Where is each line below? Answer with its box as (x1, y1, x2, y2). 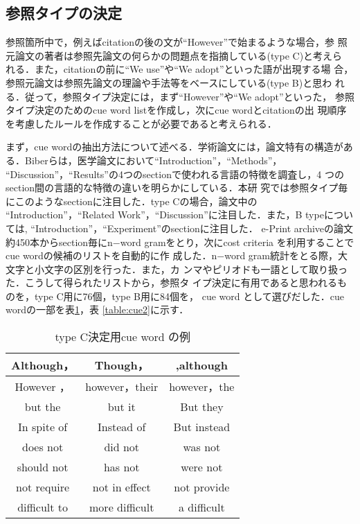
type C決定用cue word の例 (55, 329, 191, 345)
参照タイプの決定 (6, 2, 122, 24)
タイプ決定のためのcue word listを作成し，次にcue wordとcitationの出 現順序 (6, 103, 347, 117)
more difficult (89, 499, 154, 516)
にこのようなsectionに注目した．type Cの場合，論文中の (6, 193, 258, 208)
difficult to (17, 499, 69, 516)
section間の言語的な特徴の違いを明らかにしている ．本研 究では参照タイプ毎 (6, 180, 348, 195)
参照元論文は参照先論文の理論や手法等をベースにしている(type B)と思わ (6, 75, 332, 89)
